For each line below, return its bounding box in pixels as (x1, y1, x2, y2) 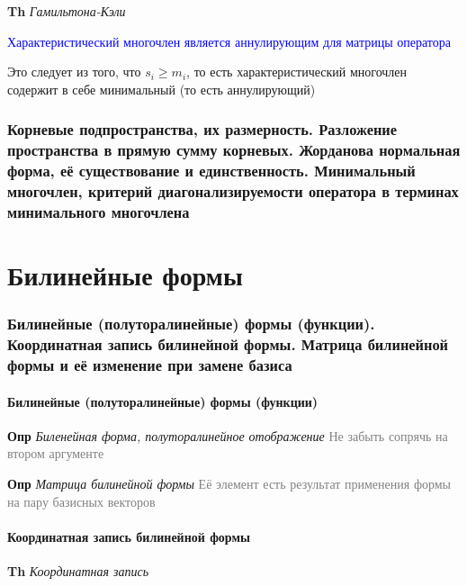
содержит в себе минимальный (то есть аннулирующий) (7, 79, 316, 98)
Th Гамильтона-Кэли (7, 2, 126, 20)
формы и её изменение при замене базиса (7, 354, 292, 376)
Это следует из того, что (7, 62, 141, 81)
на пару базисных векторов (7, 491, 156, 510)
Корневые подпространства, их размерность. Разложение (7, 118, 398, 140)
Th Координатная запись (7, 561, 149, 580)
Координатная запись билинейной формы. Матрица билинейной (7, 333, 449, 356)
